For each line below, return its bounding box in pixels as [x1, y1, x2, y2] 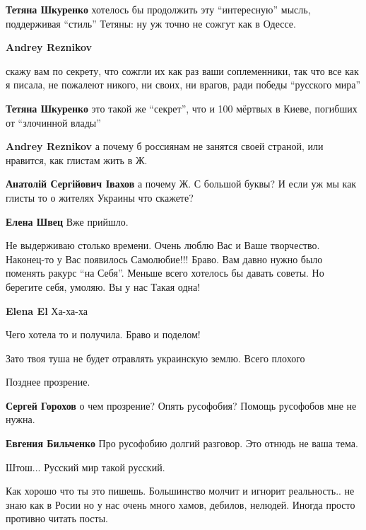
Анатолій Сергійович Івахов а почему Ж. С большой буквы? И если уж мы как [6, 176, 357, 191]
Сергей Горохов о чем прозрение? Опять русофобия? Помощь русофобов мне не [6, 398, 357, 413]
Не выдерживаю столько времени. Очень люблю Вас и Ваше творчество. [6, 238, 320, 253]
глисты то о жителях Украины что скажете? [6, 190, 194, 204]
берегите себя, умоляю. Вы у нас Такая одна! [6, 279, 201, 294]
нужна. [6, 412, 35, 427]
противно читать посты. [6, 511, 108, 526]
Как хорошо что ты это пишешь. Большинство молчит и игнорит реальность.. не [6, 483, 355, 498]
